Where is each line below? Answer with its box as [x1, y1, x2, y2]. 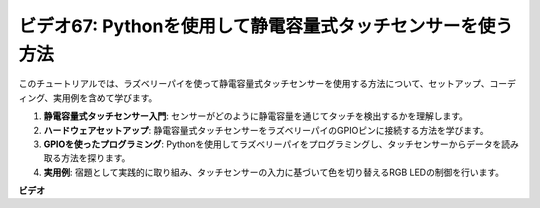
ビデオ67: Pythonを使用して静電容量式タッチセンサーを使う [18, 15, 514, 37]
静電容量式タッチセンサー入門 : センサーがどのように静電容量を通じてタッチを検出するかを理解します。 [43, 110, 469, 122]
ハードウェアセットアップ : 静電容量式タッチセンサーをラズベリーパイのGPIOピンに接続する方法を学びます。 [43, 124, 489, 136]
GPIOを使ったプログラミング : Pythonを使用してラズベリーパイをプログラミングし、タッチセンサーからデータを [43, 138, 502, 150]
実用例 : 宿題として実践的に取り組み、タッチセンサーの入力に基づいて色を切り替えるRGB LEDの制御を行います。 [43, 166, 505, 178]
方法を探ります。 [60, 152, 131, 164]
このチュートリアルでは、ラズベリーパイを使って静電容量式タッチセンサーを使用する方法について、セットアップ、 [18, 78, 490, 90]
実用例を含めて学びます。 [53, 91, 158, 104]
